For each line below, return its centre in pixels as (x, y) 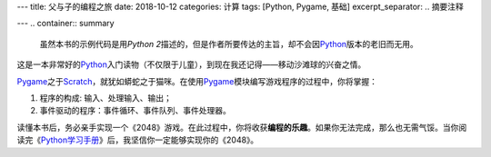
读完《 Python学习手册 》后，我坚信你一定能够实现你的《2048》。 (138, 140)
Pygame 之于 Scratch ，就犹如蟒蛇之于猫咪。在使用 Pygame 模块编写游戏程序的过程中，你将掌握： (197, 81)
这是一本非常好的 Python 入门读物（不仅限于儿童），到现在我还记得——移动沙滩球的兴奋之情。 (191, 64)
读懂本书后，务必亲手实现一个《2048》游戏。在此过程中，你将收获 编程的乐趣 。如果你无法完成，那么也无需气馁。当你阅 (242, 127)
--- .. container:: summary (65, 24)
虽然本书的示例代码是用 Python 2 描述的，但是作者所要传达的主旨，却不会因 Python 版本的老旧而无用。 (229, 44)
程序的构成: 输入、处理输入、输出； (105, 98)
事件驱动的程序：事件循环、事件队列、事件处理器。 (135, 111)
